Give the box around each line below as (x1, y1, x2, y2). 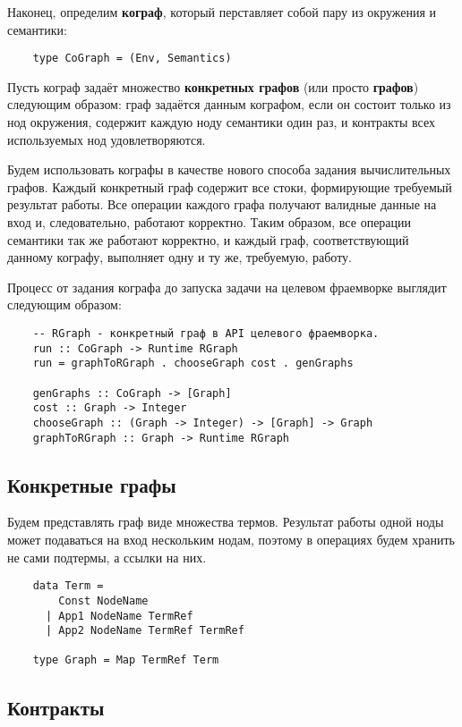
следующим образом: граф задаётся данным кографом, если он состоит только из (7, 95, 451, 114)
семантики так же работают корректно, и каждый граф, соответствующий (7, 230, 409, 249)
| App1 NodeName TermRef (45, 609, 193, 622)
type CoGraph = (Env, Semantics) (32, 52, 232, 65)
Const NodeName (58, 594, 149, 607)
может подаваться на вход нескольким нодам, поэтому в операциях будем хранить (7, 530, 455, 549)
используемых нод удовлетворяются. (7, 130, 206, 148)
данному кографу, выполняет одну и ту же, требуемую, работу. (7, 248, 352, 266)
